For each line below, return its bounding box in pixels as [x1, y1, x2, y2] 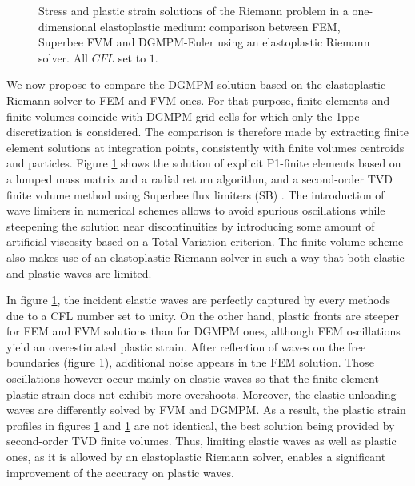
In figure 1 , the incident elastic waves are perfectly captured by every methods [6, 291, 390, 308]
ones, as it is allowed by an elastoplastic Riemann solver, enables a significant [6, 448, 386, 465]
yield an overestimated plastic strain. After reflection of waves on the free [6, 338, 366, 355]
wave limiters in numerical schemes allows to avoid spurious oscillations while [6, 202, 385, 219]
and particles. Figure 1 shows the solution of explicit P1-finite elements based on [6, 155, 401, 171]
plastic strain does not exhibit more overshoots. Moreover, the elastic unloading [6, 385, 397, 402]
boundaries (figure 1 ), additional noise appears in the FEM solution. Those [6, 354, 374, 371]
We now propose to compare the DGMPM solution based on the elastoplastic [6, 76, 386, 93]
